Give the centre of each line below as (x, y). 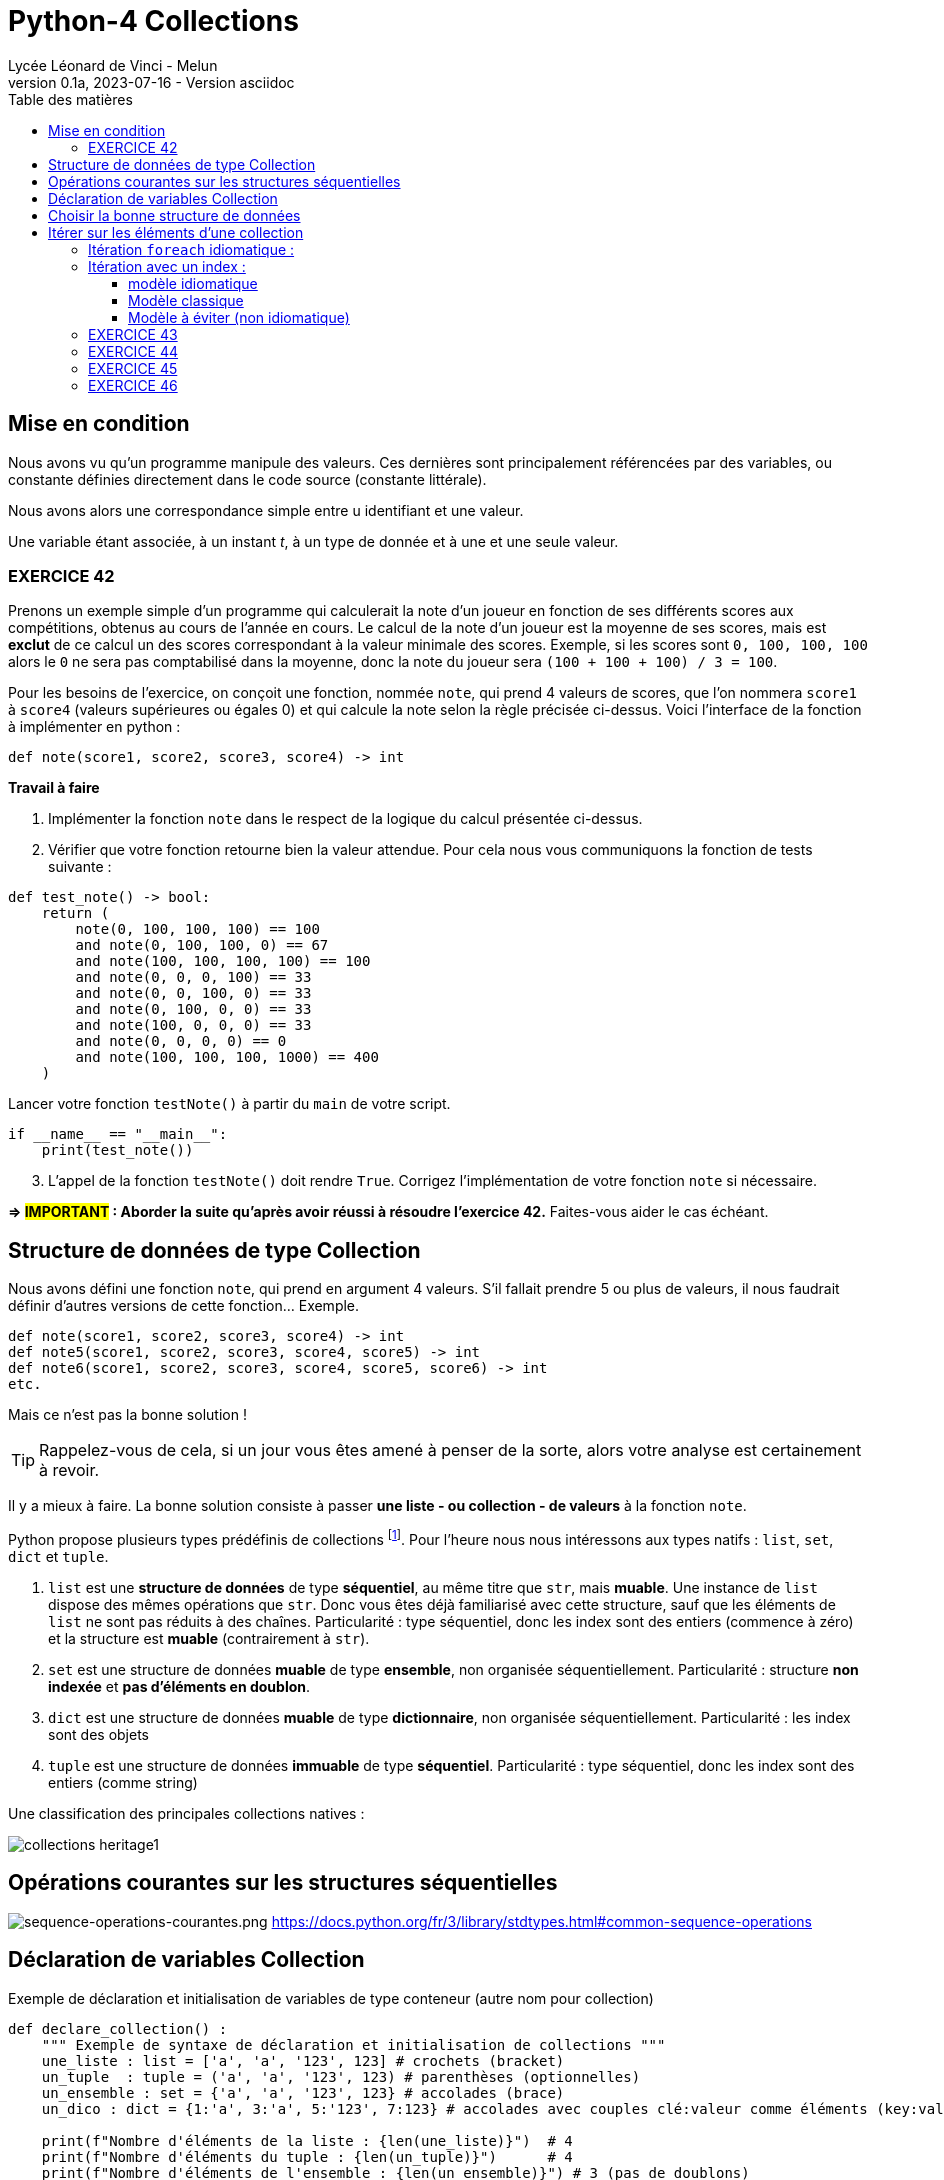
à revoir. (69, 1470)
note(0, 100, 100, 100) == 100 (197, 929)
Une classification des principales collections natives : (186, 1813)
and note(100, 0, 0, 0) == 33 (193, 1025)
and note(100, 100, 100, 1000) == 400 (227, 1057)
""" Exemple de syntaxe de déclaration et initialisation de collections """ (353, 2044)
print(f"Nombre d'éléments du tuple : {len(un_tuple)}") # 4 (307, 2156)
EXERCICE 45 (133, 368)
